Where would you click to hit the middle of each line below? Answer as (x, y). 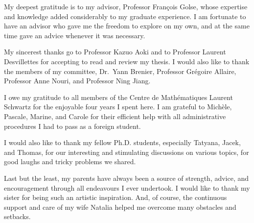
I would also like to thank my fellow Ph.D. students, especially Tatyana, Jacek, (122, 142)
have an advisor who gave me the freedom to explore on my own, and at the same (127, 26)
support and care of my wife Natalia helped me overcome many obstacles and (120, 207)
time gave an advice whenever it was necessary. (75, 35)
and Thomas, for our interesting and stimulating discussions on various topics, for (127, 152)
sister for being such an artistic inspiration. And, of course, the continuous (115, 197)
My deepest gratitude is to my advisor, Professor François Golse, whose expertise (126, 6)
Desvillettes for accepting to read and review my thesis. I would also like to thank (127, 61)
